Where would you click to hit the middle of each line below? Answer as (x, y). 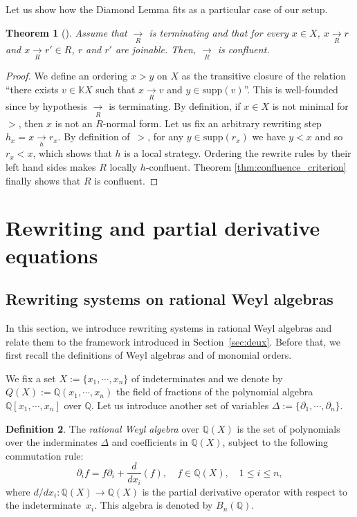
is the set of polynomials (289, 428)
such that (116, 89)
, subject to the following (275, 442)
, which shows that (72, 153)
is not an (74, 123)
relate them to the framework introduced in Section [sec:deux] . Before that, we (173, 341)
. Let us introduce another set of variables (180, 405)
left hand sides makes (51, 167)
